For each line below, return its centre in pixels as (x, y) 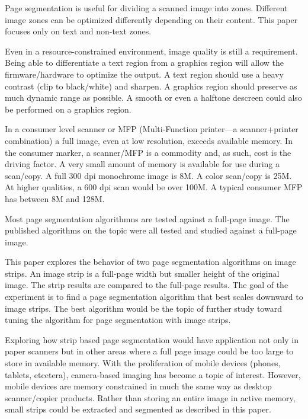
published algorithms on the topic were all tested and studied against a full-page (151, 230)
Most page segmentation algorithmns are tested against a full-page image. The (147, 218)
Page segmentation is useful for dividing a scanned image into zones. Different (146, 8)
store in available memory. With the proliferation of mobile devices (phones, (143, 363)
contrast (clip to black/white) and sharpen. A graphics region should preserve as (151, 86)
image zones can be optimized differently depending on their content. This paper (151, 19)
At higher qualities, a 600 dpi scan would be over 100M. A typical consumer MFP (154, 187)
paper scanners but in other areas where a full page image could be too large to (149, 351)
